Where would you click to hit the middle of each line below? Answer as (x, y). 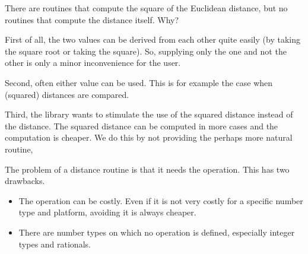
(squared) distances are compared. (67, 94)
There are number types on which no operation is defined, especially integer (157, 232)
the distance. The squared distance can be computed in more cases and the (142, 126)
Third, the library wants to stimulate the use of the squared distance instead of (149, 114)
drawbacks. (25, 181)
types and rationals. (55, 244)
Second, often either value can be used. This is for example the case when (139, 82)
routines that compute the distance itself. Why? (92, 19)
